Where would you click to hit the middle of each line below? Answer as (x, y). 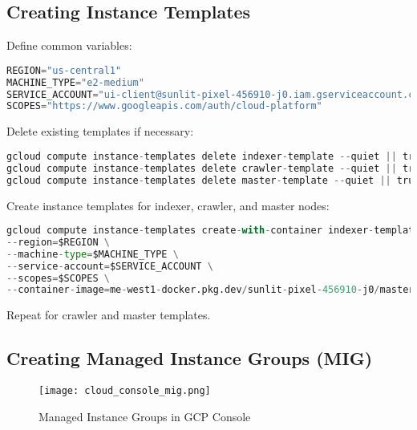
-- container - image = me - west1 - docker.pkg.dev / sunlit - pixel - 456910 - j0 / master (211, 290)
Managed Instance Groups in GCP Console (145, 416)
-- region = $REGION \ (58, 242)
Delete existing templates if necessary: (100, 131)
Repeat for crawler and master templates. (109, 315)
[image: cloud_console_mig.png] (125, 391)
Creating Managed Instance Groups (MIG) (190, 358)
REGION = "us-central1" (64, 70)
